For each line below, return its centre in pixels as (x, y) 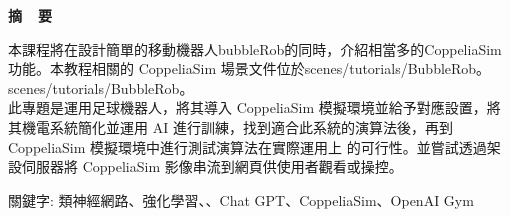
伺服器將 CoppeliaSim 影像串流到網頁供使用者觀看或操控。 (212, 166)
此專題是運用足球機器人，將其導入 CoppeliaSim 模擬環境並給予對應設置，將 (254, 107)
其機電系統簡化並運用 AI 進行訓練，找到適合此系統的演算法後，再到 (230, 126)
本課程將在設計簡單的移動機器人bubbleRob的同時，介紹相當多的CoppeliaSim (255, 48)
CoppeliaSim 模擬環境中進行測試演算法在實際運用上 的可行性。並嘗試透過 (247, 146)
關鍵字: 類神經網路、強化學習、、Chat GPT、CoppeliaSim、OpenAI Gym (241, 199)
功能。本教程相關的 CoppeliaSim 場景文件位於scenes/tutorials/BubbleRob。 (249, 68)
